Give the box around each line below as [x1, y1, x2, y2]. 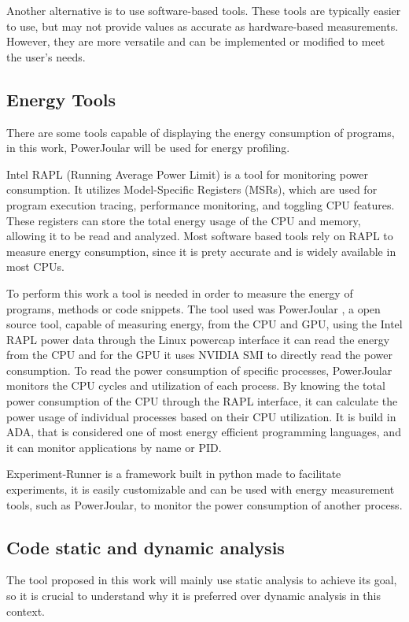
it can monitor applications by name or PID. [6, 439, 222, 455]
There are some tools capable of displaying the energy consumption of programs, [6, 124, 395, 140]
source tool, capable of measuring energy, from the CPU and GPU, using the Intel [6, 316, 403, 332]
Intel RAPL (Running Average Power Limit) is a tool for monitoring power [6, 165, 368, 182]
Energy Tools [6, 87, 116, 111]
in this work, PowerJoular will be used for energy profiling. [6, 139, 290, 156]
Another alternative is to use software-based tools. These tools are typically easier [6, 2, 401, 18]
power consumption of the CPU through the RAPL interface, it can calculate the [6, 393, 398, 409]
